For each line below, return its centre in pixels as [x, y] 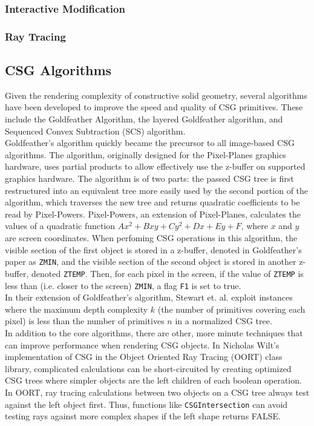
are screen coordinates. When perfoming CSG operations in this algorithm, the [151, 238]
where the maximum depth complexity [77, 309]
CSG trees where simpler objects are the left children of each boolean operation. [153, 380]
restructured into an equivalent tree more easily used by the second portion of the [157, 190]
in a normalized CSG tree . [224, 321]
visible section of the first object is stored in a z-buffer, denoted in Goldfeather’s [153, 249]
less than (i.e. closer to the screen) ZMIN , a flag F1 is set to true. [123, 285]
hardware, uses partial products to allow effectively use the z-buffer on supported [155, 166]
